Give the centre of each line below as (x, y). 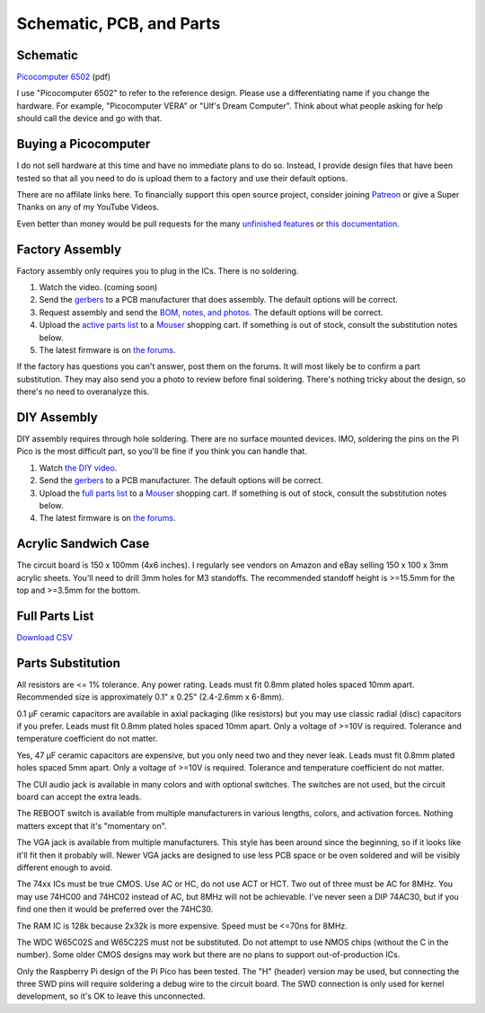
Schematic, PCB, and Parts (119, 23)
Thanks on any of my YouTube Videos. (88, 207)
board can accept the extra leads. (79, 797)
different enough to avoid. (64, 868)
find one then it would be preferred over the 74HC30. (115, 909)
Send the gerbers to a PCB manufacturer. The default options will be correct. (181, 480)
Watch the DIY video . (78, 468)
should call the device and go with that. (89, 119)
